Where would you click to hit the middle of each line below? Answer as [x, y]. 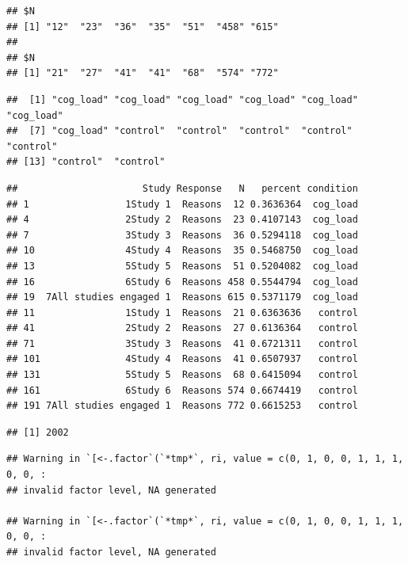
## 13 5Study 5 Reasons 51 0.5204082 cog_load [182, 266]
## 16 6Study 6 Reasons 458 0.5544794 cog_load [182, 282]
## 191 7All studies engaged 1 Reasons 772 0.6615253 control [182, 406]
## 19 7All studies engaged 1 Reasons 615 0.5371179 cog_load [182, 297]
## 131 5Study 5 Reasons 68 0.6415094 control [182, 375]
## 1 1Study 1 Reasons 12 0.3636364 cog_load [182, 204]
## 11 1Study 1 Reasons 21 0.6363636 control [182, 312]
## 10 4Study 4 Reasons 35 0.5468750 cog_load [182, 251]
